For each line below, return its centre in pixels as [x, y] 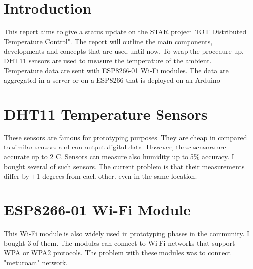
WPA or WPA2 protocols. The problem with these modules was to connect [117, 253]
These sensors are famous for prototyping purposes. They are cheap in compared [126, 137]
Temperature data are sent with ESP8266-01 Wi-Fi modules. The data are [116, 70]
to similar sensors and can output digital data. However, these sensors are [115, 147]
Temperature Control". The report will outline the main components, [108, 41]
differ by [16, 176]
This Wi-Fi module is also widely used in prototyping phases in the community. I [127, 233]
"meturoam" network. [36, 262]
